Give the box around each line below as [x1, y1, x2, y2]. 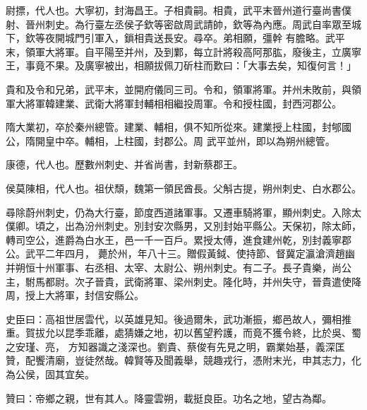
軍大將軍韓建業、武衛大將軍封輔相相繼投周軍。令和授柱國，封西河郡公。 [6, 95, 342, 110]
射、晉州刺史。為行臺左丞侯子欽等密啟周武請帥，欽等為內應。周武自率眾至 [6, 16, 351, 31]
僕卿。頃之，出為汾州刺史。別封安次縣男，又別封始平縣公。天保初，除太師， [6, 218, 361, 233]
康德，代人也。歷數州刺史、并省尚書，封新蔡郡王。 [6, 157, 243, 172]
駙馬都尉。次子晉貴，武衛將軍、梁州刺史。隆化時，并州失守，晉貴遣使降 [25, 274, 361, 288]
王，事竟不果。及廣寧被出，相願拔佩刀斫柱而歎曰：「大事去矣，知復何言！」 [6, 58, 356, 73]
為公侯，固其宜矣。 [6, 367, 95, 382]
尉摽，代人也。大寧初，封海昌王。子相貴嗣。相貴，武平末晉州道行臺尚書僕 [6, 3, 351, 17]
